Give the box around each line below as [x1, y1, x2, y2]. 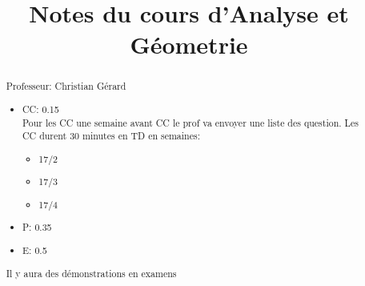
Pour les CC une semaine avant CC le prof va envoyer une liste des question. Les [22, 115, 359, 129]
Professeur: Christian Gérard [6, 79, 126, 93]
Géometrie [130, 28, 248, 61]
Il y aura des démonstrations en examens [6, 266, 177, 280]
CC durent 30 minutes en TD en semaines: [22, 129, 201, 143]
